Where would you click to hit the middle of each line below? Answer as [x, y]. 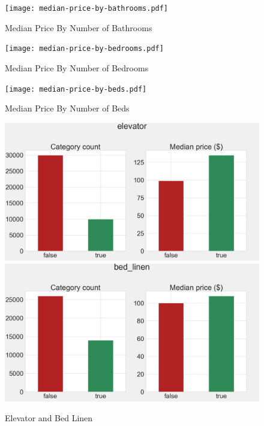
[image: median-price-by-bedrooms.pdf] [84, 49]
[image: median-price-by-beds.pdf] [76, 89]
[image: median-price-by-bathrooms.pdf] [87, 8]
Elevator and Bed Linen [49, 418]
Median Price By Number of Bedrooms [77, 67]
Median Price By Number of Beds [67, 108]
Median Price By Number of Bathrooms [79, 27]
